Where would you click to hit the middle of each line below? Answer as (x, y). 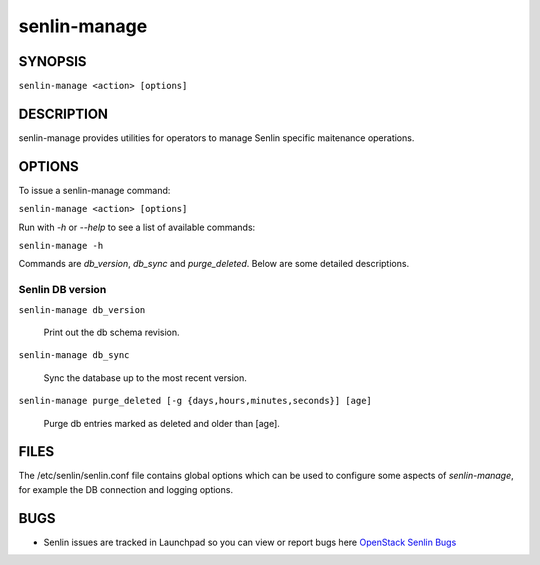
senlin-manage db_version (82, 309)
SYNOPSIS (52, 61)
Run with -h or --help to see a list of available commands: (137, 227)
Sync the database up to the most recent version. (145, 377)
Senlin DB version (62, 290)
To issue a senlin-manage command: (94, 190)
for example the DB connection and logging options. (126, 489)
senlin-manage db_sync (74, 355)
